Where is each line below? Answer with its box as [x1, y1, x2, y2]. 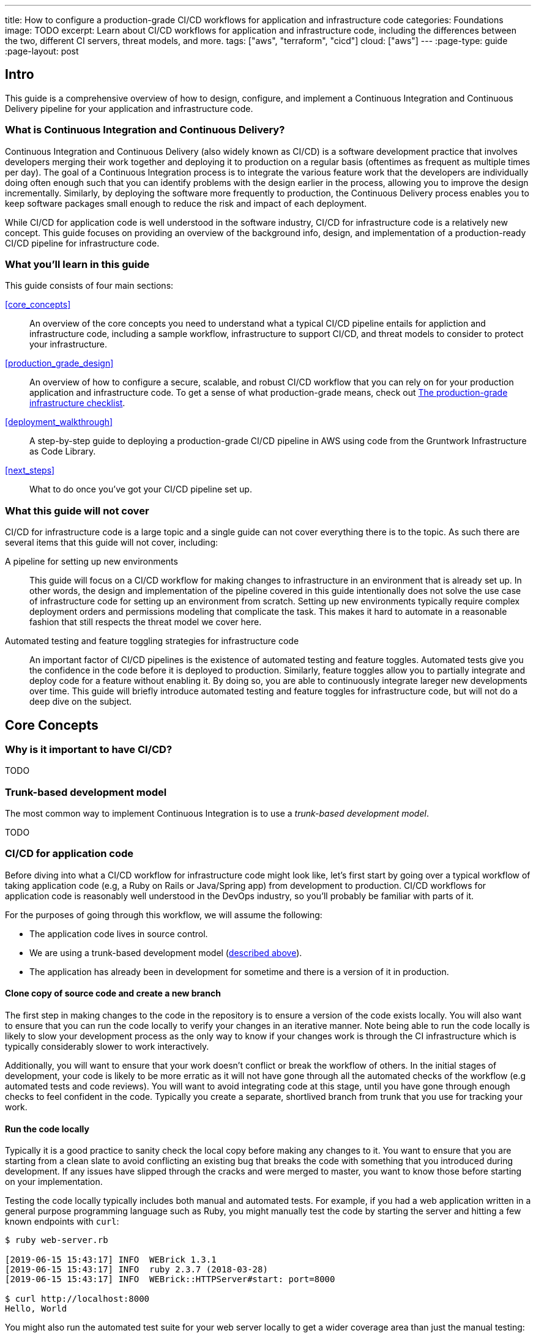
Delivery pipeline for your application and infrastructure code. [5, 103, 253, 114]
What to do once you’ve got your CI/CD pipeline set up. [29, 484, 252, 495]
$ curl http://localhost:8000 [5, 1294, 150, 1304]
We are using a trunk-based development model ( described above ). [29, 947, 302, 958]
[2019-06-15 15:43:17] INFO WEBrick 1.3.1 [5, 1255, 217, 1265]
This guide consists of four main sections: [5, 280, 174, 291]
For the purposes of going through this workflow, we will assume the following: [5, 909, 322, 920]
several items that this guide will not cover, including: [5, 537, 218, 548]
